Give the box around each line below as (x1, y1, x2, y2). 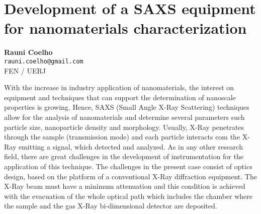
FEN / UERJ (4, 65, 46, 76)
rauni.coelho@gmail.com (4, 57, 83, 65)
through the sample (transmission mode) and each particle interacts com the (4, 131, 240, 142)
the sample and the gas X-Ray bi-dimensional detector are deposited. (4, 200, 217, 211)
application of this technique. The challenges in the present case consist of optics (4, 161, 252, 171)
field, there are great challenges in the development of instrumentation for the (4, 151, 243, 162)
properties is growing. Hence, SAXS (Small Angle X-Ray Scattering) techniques (4, 102, 249, 112)
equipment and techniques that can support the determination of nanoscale (4, 92, 236, 102)
